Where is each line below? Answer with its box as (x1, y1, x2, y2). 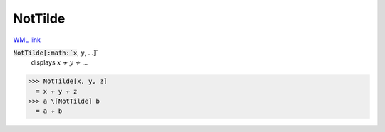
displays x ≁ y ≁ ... (31, 58, 88, 67)
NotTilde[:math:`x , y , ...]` (13, 48, 98, 57)
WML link (13, 35, 41, 44)
